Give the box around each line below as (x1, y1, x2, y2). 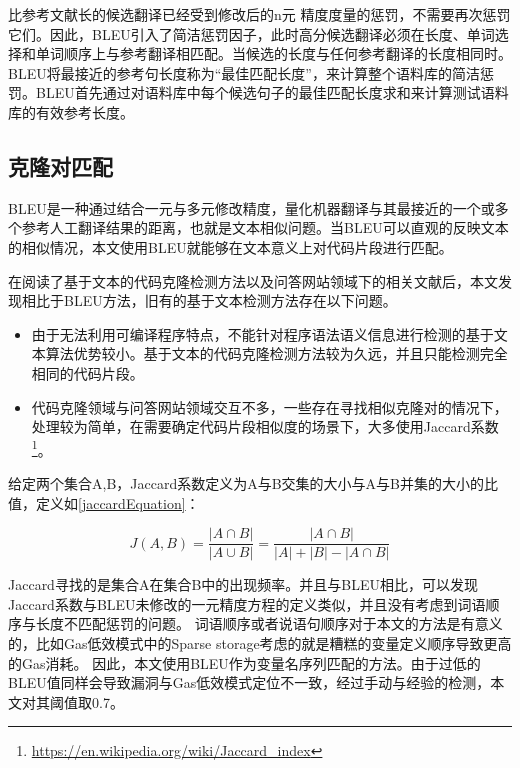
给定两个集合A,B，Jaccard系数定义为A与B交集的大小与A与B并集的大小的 (8, 472, 485, 493)
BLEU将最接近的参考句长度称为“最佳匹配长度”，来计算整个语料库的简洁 (8, 62, 480, 83)
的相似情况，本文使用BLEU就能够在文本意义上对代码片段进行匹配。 (8, 236, 453, 257)
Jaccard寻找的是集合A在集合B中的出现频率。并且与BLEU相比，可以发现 (8, 574, 479, 595)
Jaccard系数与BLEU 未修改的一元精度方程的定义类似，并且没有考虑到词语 (8, 593, 486, 614)
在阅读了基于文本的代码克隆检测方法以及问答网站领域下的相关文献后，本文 (8, 270, 498, 291)
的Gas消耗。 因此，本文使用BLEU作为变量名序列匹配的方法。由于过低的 (8, 652, 481, 673)
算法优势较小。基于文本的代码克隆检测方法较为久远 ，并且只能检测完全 (45, 343, 508, 364)
